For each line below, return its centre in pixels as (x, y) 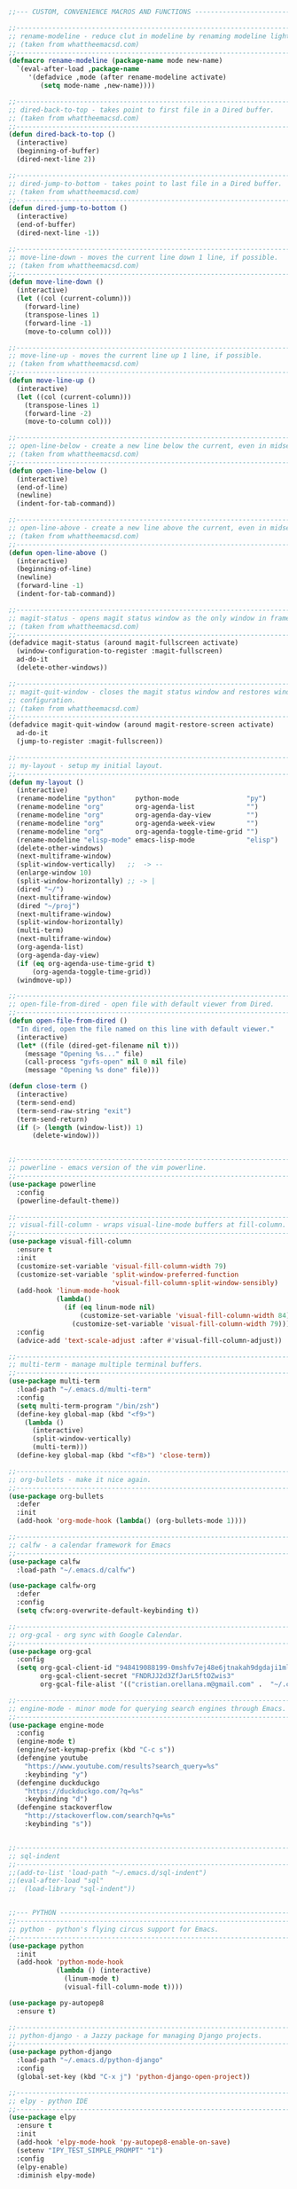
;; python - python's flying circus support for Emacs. (113, 1929)
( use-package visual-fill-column (70, 1242)
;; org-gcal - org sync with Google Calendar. (96, 1635)
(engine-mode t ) (46, 1742)
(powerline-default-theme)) (68, 1201)
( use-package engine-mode (56, 1725)
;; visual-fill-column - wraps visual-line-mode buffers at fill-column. (148, 1225)
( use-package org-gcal (50, 1652)
